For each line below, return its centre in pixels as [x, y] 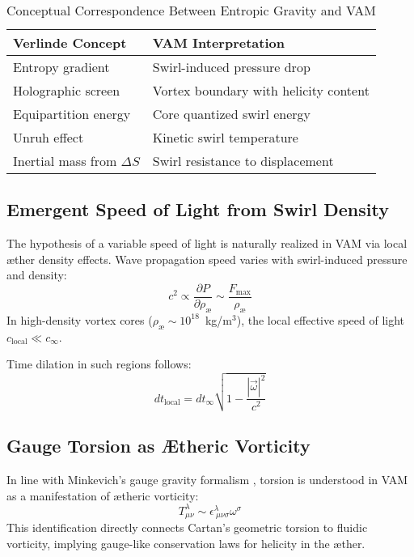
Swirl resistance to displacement [243, 161]
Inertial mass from [65, 161]
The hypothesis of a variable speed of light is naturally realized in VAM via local [207, 243]
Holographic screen [67, 90]
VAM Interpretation [218, 43]
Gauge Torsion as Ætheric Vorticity [158, 446]
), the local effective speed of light [321, 319]
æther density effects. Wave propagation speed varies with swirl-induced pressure [207, 259]
